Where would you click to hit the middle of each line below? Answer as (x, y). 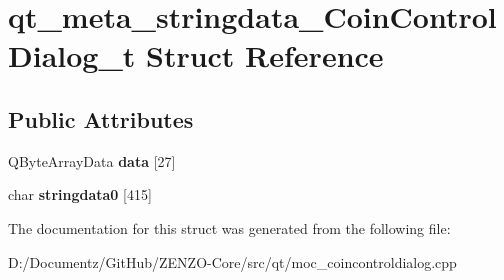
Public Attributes (101, 118)
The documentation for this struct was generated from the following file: (229, 227)
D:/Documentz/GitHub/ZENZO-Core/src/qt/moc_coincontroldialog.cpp (232, 261)
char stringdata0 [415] (80, 194)
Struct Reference (264, 55)
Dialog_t (72, 55)
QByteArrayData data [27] (92, 160)
